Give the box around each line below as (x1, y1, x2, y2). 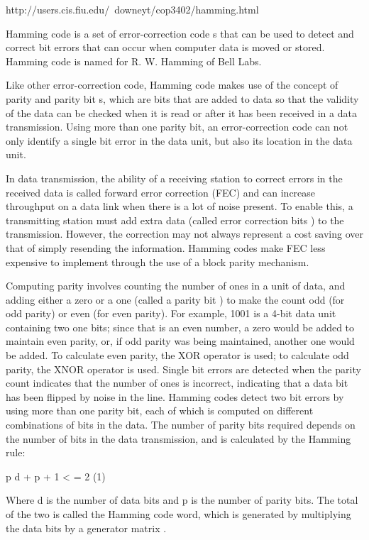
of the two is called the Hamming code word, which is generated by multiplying (6, 507, 351, 521)
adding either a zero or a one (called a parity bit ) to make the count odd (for (6, 292, 345, 307)
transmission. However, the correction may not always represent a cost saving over (6, 226, 363, 241)
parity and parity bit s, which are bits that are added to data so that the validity (6, 91, 359, 106)
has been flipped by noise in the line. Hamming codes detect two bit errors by (6, 389, 344, 404)
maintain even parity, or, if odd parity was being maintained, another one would (6, 334, 355, 348)
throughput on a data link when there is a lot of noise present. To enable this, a (6, 199, 353, 214)
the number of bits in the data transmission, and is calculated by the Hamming (6, 431, 351, 446)
